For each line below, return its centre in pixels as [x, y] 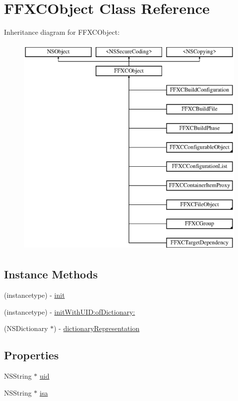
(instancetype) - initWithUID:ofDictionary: [70, 311]
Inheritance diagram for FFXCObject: [62, 32]
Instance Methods [51, 274]
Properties [31, 355]
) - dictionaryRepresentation [97, 328]
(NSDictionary [26, 328]
